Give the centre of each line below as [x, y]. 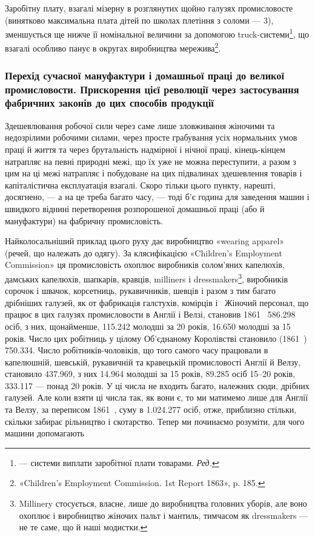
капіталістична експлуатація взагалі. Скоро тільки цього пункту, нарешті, [140, 185]
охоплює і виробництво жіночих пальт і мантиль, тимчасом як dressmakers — [164, 515]
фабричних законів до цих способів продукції [109, 103]
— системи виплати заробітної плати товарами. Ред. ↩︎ [119, 462]
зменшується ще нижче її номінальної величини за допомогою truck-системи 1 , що [157, 33]
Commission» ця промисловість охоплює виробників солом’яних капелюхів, [145, 265]
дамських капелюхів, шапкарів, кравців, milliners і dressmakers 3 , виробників [147, 278]
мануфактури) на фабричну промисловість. [84, 220]
